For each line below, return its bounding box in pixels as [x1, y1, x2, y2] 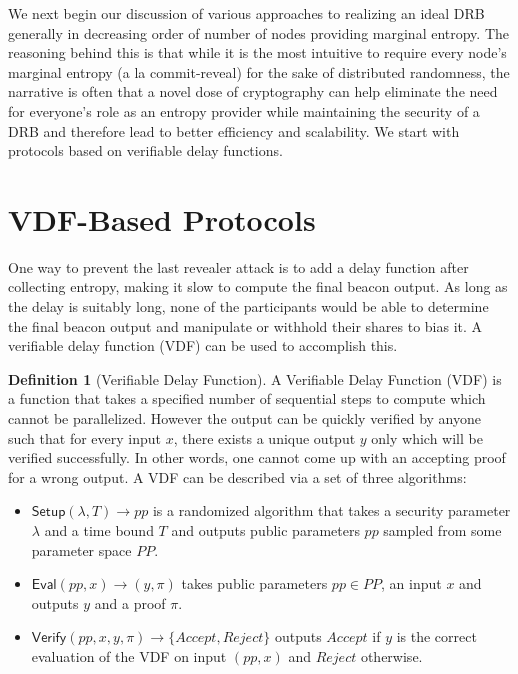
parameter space [31, 539, 132, 560]
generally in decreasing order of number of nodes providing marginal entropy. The [8, 22, 510, 43]
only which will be [371, 427, 483, 448]
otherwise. [360, 645, 423, 666]
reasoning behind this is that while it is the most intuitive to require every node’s [8, 42, 507, 63]
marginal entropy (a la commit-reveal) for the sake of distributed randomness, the [8, 61, 510, 82]
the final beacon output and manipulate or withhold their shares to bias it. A [8, 315, 483, 336]
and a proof [94, 592, 166, 613]
